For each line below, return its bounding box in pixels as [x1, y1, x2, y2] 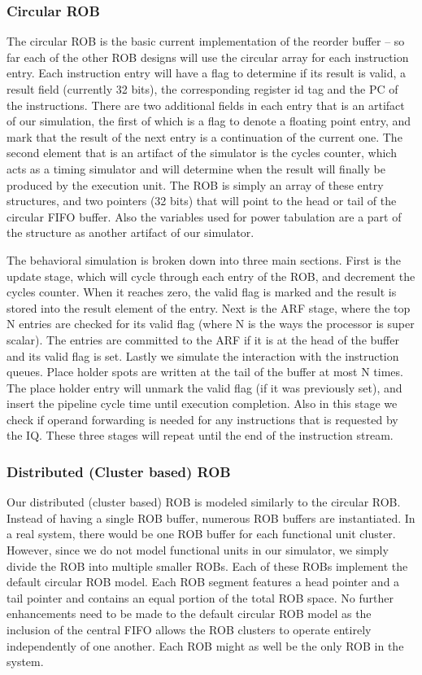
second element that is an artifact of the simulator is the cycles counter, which [7, 144, 397, 161]
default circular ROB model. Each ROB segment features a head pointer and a [7, 573, 400, 590]
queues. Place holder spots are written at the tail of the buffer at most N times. [7, 363, 403, 380]
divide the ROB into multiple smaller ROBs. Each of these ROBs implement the [7, 557, 408, 574]
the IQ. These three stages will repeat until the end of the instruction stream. [7, 427, 394, 444]
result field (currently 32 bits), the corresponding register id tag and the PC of [7, 81, 398, 97]
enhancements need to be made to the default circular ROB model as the [7, 605, 372, 622]
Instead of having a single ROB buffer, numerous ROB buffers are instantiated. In [7, 509, 415, 526]
